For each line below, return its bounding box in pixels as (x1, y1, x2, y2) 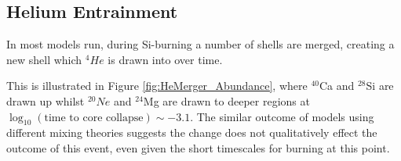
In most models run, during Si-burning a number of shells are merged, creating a (6, 36, 395, 52)
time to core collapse (44, 112, 144, 123)
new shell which (6, 51, 82, 67)
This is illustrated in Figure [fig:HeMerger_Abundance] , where (6, 77, 308, 94)
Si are (366, 77, 394, 94)
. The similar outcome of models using (190, 108, 374, 124)
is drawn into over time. (108, 51, 223, 67)
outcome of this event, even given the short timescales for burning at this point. (6, 139, 390, 156)
